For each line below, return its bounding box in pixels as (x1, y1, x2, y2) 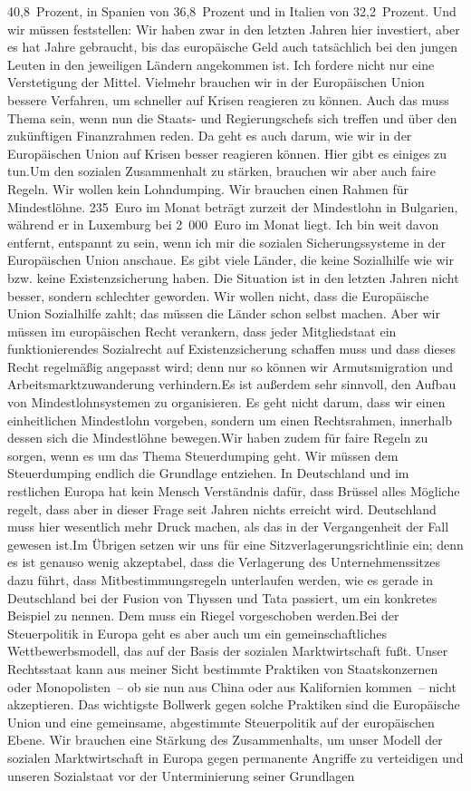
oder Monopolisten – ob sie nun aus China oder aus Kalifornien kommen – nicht (7, 677, 457, 696)
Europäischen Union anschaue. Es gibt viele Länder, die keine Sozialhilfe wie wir (7, 250, 454, 269)
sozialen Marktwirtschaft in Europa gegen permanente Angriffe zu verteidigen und (7, 747, 464, 767)
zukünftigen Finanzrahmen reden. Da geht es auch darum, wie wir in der (7, 126, 412, 145)
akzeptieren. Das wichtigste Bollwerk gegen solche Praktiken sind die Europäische (7, 695, 460, 714)
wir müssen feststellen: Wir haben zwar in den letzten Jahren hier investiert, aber (7, 19, 460, 38)
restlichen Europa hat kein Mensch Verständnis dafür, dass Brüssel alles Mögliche (7, 482, 460, 501)
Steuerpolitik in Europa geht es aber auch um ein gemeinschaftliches (7, 623, 387, 642)
